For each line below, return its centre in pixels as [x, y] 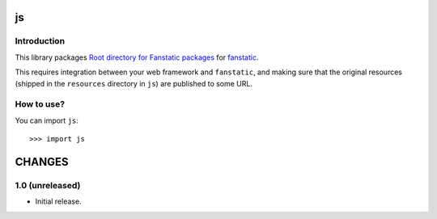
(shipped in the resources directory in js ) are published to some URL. [134, 83]
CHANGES [42, 162]
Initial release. [58, 201]
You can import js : [47, 120]
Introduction [40, 41]
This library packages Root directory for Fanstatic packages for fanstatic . [137, 57]
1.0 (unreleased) [48, 185]
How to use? [40, 104]
